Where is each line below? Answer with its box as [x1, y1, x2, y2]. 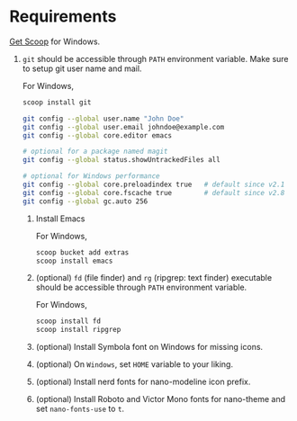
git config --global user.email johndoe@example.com [22, 122, 225, 131]
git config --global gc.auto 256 [22, 196, 148, 206]
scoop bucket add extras [35, 247, 130, 257]
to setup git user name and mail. [22, 63, 142, 74]
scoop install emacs [35, 256, 113, 265]
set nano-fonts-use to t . [35, 403, 124, 415]
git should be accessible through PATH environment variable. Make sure [22, 53, 290, 64]
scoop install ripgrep [35, 326, 121, 335]
